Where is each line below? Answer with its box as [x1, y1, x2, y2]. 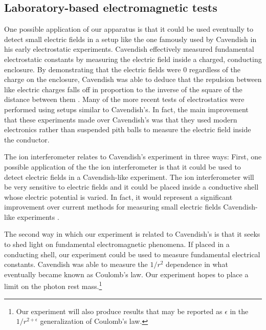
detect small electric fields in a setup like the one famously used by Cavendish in [4, 33, 257, 44]
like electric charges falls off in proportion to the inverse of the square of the [4, 84, 242, 94]
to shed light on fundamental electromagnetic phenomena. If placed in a [4, 239, 230, 250]
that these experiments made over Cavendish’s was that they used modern [4, 114, 237, 125]
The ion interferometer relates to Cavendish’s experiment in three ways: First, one [4, 151, 262, 162]
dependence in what [166, 259, 228, 270]
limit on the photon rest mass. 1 [4, 279, 102, 292]
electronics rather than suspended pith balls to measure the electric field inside [4, 124, 251, 135]
